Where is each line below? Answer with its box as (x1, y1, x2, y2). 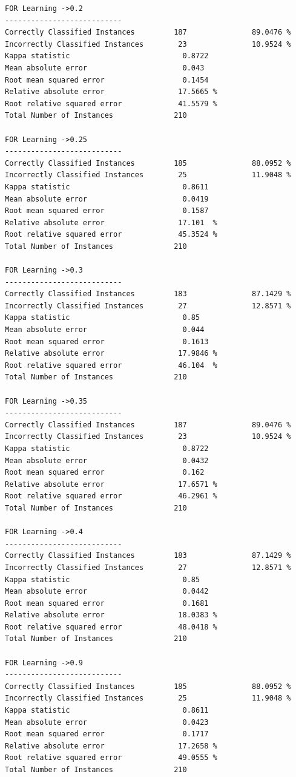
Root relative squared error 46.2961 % (5, 492, 217, 501)
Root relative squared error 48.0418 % (5, 622, 217, 631)
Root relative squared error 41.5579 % (5, 99, 217, 108)
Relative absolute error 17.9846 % (5, 349, 217, 358)
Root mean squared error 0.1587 (5, 206, 209, 215)
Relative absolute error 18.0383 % (5, 611, 217, 620)
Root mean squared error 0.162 (5, 468, 205, 477)
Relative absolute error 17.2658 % (5, 741, 217, 750)
